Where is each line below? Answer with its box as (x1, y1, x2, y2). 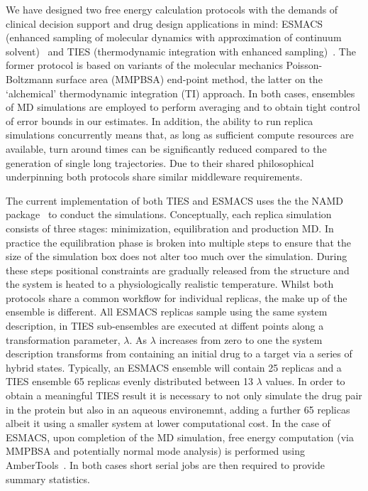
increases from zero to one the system (159, 332, 323, 347)
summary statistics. (6, 471, 90, 486)
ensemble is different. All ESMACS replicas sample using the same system (6, 304, 328, 319)
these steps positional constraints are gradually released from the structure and (6, 262, 350, 277)
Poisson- (286, 58, 323, 72)
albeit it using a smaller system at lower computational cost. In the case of (6, 416, 330, 431)
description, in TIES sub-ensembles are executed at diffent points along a (6, 318, 324, 333)
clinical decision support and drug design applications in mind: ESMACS (6, 16, 323, 31)
